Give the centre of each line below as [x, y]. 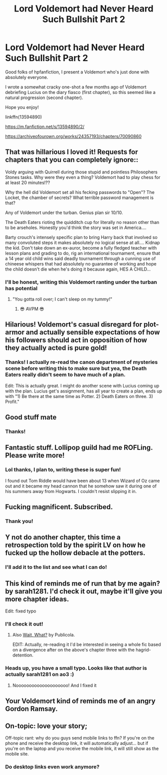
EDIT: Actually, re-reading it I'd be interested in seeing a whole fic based [86, 644]
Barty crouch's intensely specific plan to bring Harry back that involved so [82, 237]
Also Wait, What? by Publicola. [44, 635]
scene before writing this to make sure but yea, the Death [76, 368]
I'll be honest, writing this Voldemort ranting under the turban [81, 282]
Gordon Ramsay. [32, 709]
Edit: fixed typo [21, 611]
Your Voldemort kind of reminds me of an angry [80, 701]
